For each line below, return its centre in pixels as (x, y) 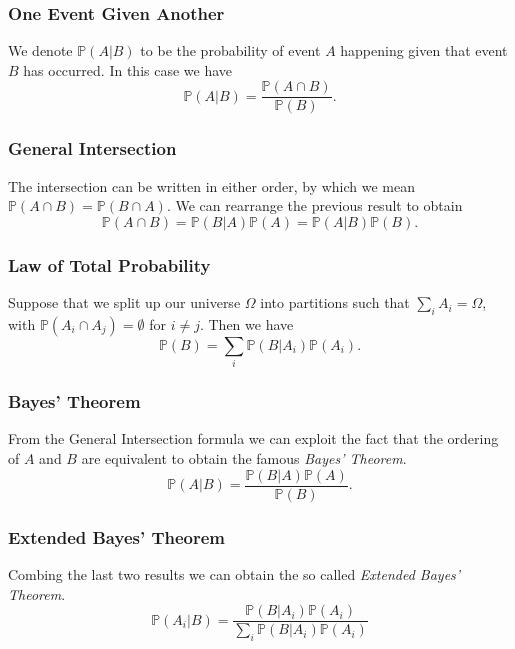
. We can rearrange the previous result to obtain (314, 205)
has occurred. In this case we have (128, 69)
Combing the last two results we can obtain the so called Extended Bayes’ (234, 573)
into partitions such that (335, 302)
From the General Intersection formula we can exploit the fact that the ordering (253, 438)
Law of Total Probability (109, 264)
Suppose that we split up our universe (124, 302)
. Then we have (246, 323)
